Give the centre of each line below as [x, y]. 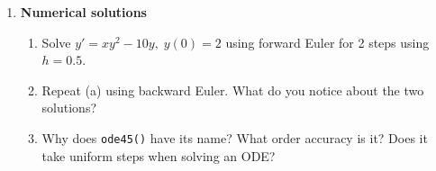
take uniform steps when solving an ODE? [159, 155]
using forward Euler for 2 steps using [327, 42]
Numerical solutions [83, 12]
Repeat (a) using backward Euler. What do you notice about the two [233, 90]
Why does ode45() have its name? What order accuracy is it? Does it [235, 137]
